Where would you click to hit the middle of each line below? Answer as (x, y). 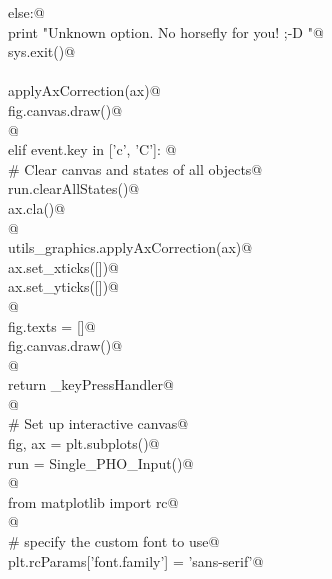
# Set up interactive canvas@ (98, 423)
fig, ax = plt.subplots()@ (84, 443)
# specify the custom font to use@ (114, 541)
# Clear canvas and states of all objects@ (135, 168)
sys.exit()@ (42, 51)
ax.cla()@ (37, 207)
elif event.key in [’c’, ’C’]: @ (92, 149)
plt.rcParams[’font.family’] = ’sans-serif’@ (136, 560)
